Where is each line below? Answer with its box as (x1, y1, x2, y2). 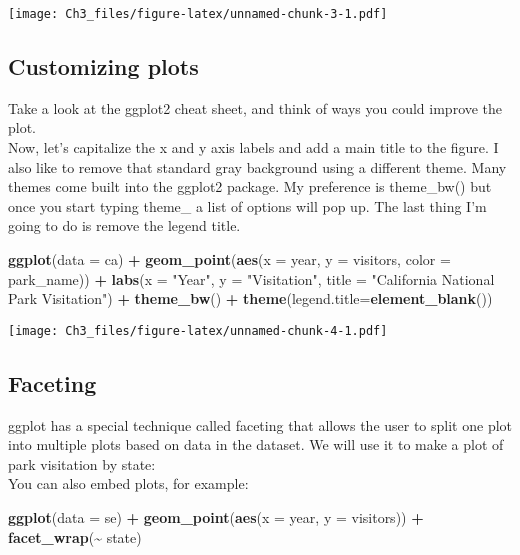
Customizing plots (8, 51, 199, 82)
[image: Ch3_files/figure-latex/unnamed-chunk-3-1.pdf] (8, 7, 388, 21)
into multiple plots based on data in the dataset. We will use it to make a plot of (8, 434, 504, 455)
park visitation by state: (8, 453, 156, 474)
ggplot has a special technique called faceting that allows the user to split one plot (8, 414, 513, 435)
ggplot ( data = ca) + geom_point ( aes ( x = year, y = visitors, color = (8, 249, 451, 270)
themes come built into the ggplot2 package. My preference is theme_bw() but (8, 176, 492, 197)
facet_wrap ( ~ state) (8, 526, 142, 547)
